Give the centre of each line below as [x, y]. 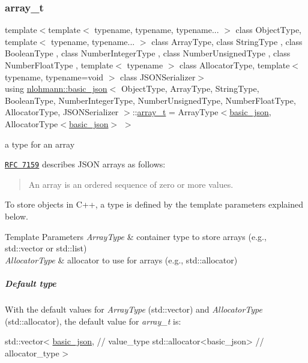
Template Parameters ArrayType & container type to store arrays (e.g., [136, 236]
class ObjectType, [269, 30]
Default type [31, 283]
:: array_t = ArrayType [175, 112]
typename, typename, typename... [157, 30]
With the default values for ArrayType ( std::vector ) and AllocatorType [134, 309]
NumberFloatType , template [59, 65]
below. [17, 216]
